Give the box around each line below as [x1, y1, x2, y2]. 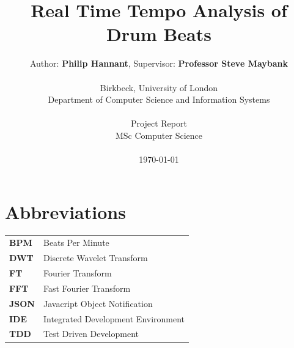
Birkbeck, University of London [100, 81, 218, 94]
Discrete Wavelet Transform [43, 251, 148, 264]
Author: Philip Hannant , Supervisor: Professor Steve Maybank [29, 57, 288, 70]
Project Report [131, 117, 187, 130]
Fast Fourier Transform [43, 281, 131, 294]
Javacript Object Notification [43, 297, 153, 309]
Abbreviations [5, 199, 126, 224]
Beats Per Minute [43, 236, 109, 249]
